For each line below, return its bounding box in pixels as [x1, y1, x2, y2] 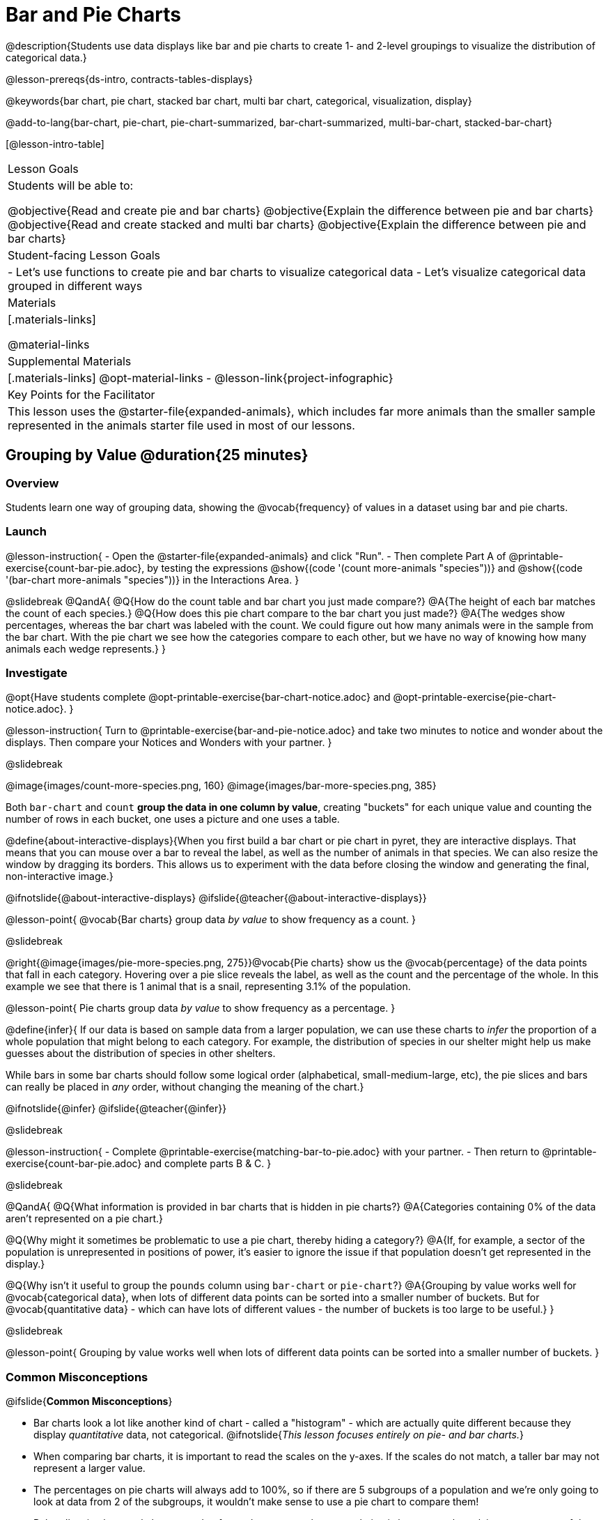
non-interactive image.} [6, 870, 114, 883]
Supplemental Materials [8, 354, 132, 368]
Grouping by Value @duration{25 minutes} [6, 446, 309, 464]
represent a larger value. [33, 1462, 146, 1475]
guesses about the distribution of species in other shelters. [6, 1047, 276, 1060]
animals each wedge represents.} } [6, 642, 166, 655]
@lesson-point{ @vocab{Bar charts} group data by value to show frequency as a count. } [6, 913, 416, 926]
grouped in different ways [8, 278, 143, 293]
